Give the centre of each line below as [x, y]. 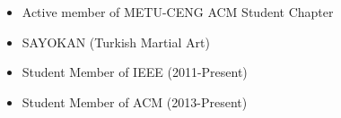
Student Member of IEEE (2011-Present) [135, 72]
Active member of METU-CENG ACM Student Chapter [178, 12]
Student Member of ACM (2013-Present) [135, 101]
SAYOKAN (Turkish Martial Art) [116, 42]
